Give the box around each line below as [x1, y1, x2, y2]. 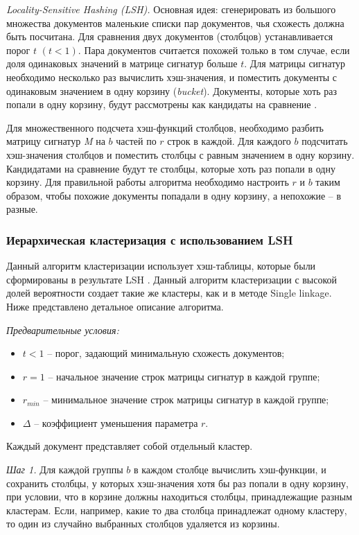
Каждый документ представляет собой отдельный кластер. [6, 439, 253, 453]
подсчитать [301, 134, 348, 148]
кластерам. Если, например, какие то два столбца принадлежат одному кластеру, [6, 502, 347, 517]
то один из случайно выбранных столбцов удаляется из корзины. [6, 516, 280, 531]
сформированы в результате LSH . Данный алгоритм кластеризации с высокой [6, 272, 338, 286]
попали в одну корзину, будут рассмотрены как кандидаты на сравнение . [6, 97, 317, 112]
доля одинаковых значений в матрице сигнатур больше [6, 56, 238, 71]
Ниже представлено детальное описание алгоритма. [6, 299, 224, 313]
